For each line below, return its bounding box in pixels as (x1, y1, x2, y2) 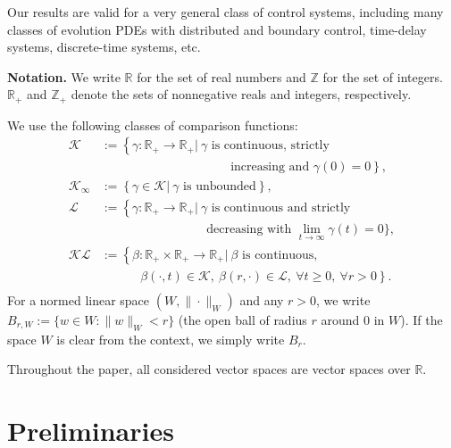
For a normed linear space (7, 290, 150, 309)
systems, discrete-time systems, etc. (7, 37, 201, 56)
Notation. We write (7, 67, 121, 86)
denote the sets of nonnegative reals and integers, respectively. (71, 85, 412, 104)
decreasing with (206, 222, 292, 236)
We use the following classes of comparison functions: (7, 115, 298, 134)
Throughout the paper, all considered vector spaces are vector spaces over (7, 360, 411, 378)
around (321, 310, 360, 328)
